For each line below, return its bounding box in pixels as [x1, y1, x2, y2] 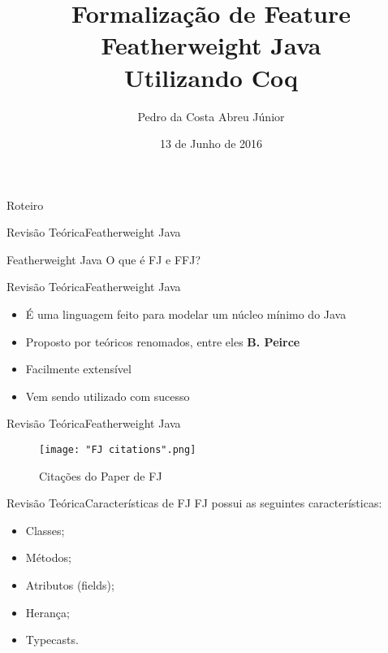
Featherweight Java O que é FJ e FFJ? [6, 250, 200, 268]
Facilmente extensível [25, 360, 131, 377]
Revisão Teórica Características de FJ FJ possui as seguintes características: [6, 494, 382, 512]
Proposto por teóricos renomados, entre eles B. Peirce [25, 333, 300, 350]
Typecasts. [25, 631, 79, 648]
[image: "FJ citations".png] [39, 444, 196, 456]
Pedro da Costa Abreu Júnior [137, 107, 285, 124]
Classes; [25, 521, 65, 538]
